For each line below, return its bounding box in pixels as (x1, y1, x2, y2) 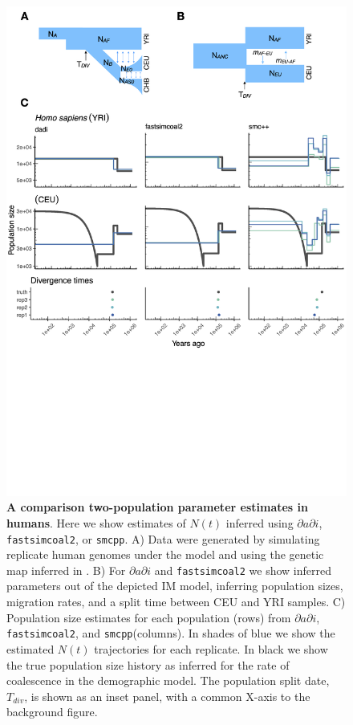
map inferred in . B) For (6, 561, 126, 578)
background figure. (6, 703, 98, 720)
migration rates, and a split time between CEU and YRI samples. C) (6, 593, 346, 610)
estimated (6, 640, 55, 657)
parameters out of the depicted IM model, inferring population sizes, (6, 577, 343, 594)
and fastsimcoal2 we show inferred (154, 561, 332, 578)
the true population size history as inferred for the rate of (6, 656, 290, 673)
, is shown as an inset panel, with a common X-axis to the (24, 687, 310, 704)
